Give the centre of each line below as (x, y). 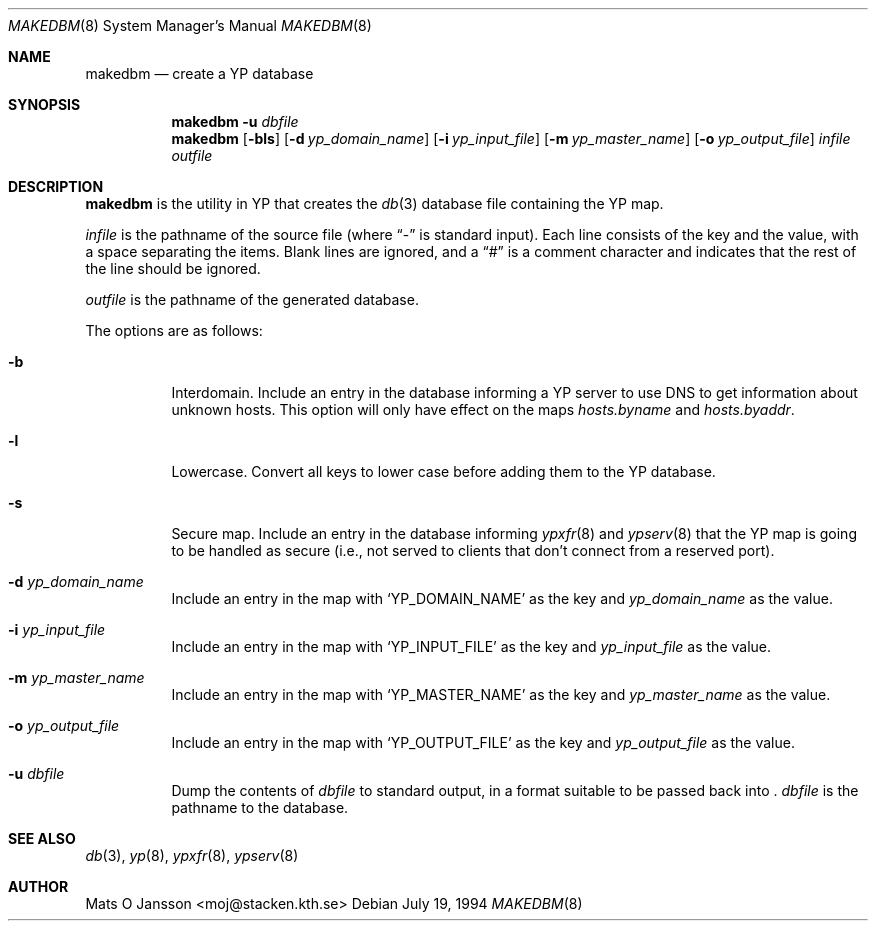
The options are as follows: (174, 330)
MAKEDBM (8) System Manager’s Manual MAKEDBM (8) (190, 25)
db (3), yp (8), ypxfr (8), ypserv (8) (192, 855)
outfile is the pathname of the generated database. (252, 299)
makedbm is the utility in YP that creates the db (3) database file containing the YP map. (374, 203)
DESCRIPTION (56, 186)
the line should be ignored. (173, 268)
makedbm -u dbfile (235, 121)
